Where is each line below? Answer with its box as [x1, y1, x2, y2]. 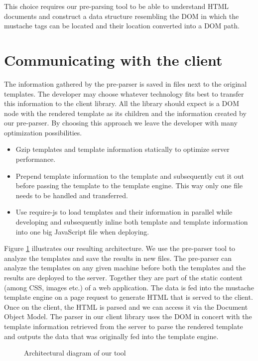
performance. [15, 154, 56, 164]
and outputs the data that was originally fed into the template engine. [4, 331, 219, 341]
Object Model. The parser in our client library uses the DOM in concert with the [4, 311, 252, 322]
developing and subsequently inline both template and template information [15, 217, 248, 227]
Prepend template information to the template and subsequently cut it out [15, 170, 244, 181]
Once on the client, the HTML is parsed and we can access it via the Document [4, 301, 248, 312]
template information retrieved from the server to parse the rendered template [4, 321, 243, 331]
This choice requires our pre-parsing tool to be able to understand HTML [4, 1, 229, 11]
